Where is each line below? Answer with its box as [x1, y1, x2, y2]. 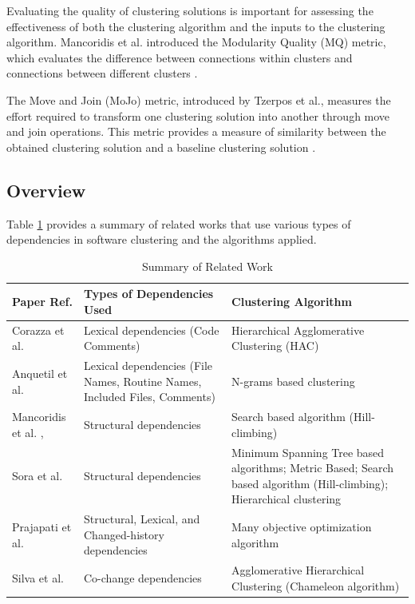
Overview [6, 177, 86, 202]
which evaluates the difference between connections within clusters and [6, 49, 353, 66]
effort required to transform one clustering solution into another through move [6, 107, 390, 124]
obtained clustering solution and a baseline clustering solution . [6, 138, 316, 155]
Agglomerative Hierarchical [231, 562, 365, 578]
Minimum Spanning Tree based [231, 443, 385, 460]
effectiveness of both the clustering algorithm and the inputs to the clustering [6, 18, 385, 34]
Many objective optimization [231, 519, 372, 535]
